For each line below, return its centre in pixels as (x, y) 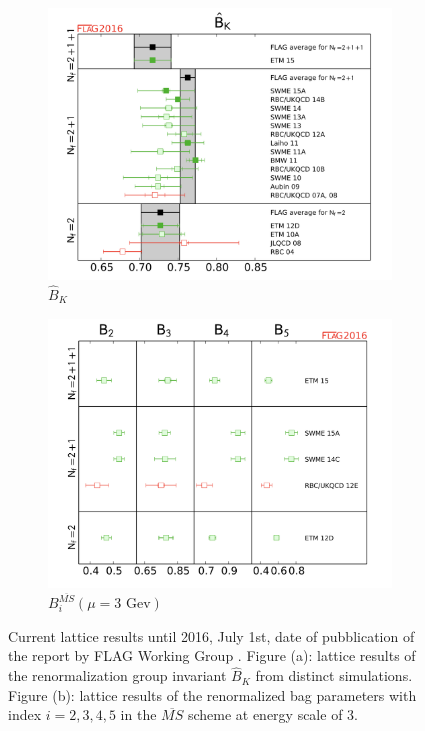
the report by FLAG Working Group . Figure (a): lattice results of (212, 655)
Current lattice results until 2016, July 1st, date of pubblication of (211, 635)
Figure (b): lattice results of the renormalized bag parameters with (212, 694)
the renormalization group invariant (117, 675)
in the (138, 714)
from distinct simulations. (334, 675)
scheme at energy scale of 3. (272, 714)
